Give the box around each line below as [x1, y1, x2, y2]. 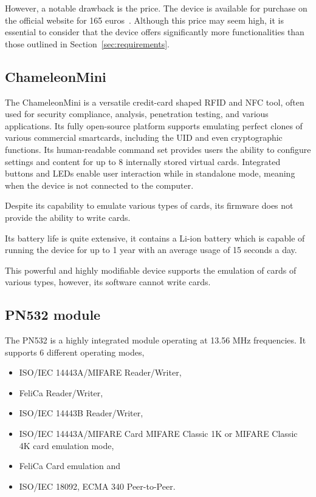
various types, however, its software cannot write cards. [5, 276, 211, 288]
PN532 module [5, 305, 101, 324]
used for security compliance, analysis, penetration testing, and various [5, 107, 269, 120]
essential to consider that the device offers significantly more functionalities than [5, 25, 304, 38]
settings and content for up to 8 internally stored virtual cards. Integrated [5, 155, 281, 167]
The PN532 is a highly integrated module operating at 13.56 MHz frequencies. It [5, 334, 306, 347]
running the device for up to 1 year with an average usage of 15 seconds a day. [5, 243, 297, 256]
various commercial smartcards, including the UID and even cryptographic [5, 131, 283, 144]
